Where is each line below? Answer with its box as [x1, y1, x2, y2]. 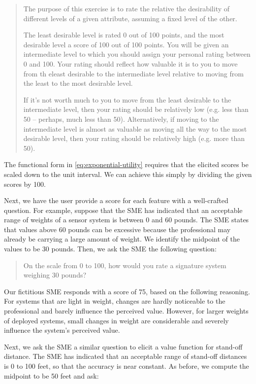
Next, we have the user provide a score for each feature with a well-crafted [4, 195, 228, 206]
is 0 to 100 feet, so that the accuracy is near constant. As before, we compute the [4, 361, 249, 371]
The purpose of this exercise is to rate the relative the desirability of [23, 3, 230, 13]
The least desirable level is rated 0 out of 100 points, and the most [23, 30, 224, 40]
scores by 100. [4, 178, 46, 189]
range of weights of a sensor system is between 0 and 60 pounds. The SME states [4, 214, 249, 225]
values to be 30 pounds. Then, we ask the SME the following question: [4, 244, 217, 254]
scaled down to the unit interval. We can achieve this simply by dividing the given [4, 169, 252, 179]
